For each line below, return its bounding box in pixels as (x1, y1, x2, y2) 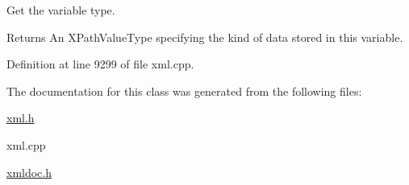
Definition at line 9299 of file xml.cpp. (6, 55, 194, 72)
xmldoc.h (6, 163, 52, 180)
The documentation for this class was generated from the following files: (6, 82, 362, 99)
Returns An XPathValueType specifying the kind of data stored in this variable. (6, 28, 403, 45)
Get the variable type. (6, 2, 115, 18)
